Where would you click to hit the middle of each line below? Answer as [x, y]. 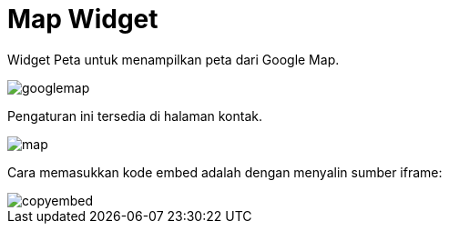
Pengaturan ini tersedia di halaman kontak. [135, 115]
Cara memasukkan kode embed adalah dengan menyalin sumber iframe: [225, 172]
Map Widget [83, 19]
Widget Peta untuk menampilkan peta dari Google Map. [173, 59]
